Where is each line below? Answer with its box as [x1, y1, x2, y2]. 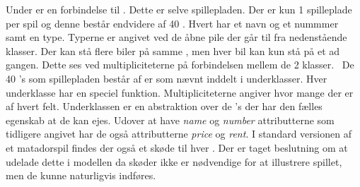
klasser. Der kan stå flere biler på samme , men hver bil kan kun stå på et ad [6, 43, 340, 58]
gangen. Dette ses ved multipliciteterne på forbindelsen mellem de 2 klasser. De [6, 57, 354, 72]
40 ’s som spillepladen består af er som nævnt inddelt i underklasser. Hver [6, 71, 327, 85]
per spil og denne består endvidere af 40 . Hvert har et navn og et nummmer [6, 16, 339, 30]
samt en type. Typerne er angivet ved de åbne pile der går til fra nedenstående [6, 30, 347, 44]
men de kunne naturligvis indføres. [6, 168, 156, 183]
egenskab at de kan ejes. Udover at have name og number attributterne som [6, 112, 335, 127]
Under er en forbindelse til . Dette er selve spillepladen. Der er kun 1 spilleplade [6, 2, 352, 16]
